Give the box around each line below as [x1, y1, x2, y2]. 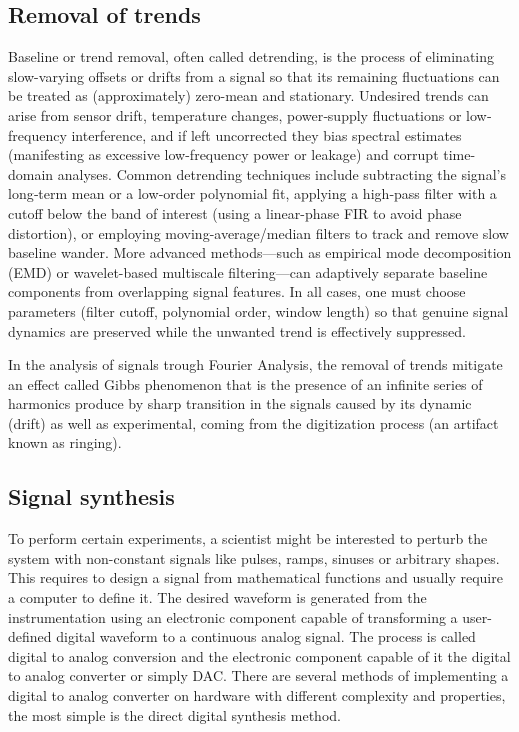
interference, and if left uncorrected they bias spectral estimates [71, 124, 462, 145]
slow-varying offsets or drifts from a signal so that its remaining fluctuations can [8, 65, 500, 86]
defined [8, 626, 52, 647]
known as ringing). [8, 432, 122, 453]
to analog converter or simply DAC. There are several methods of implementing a [8, 665, 509, 686]
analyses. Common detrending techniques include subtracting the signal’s [57, 163, 506, 184]
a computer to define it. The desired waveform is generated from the [8, 587, 427, 608]
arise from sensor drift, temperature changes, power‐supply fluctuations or [8, 104, 462, 125]
